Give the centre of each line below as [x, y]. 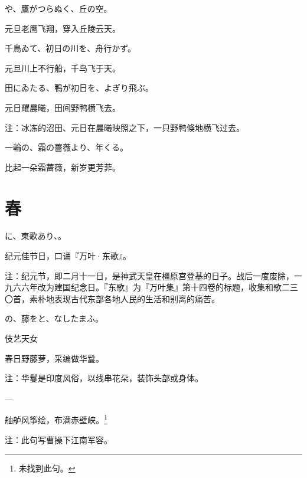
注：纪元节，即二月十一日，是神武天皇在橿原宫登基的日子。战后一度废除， [149, 275]
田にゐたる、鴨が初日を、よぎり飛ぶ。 [79, 88]
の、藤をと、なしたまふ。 [54, 318]
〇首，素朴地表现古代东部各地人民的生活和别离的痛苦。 [112, 298]
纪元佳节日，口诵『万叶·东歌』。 [68, 256]
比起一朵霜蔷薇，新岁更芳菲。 [63, 167]
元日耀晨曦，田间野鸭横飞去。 [63, 107]
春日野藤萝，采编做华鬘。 [54, 358]
